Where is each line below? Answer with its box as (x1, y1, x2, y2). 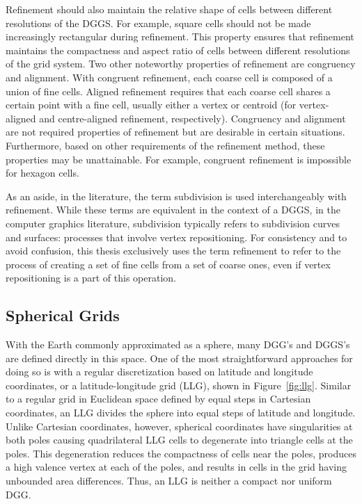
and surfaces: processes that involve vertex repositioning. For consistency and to (6, 229, 347, 244)
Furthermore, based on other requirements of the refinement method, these (6, 138, 325, 152)
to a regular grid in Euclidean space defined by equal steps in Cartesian (6, 391, 311, 406)
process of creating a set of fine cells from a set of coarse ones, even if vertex (6, 257, 331, 271)
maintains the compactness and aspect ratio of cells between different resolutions (6, 42, 350, 57)
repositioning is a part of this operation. (6, 270, 176, 285)
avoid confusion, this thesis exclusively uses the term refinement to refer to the (6, 243, 341, 258)
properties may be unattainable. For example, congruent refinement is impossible (6, 152, 352, 166)
